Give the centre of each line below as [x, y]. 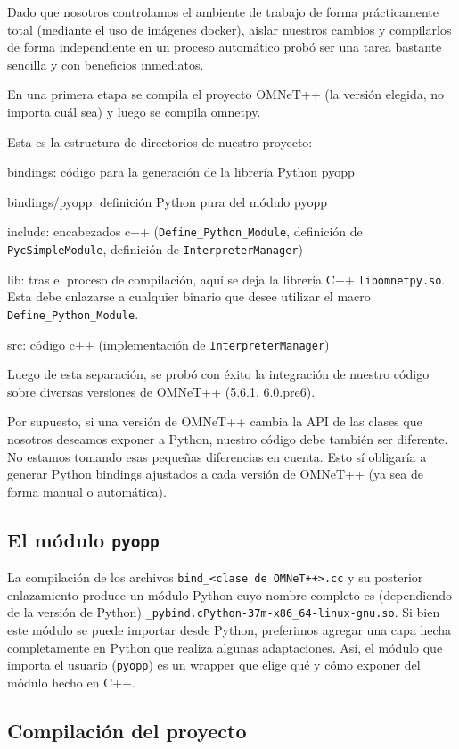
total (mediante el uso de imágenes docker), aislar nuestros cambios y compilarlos [229, 29]
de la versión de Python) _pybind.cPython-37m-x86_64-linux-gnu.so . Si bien [224, 612]
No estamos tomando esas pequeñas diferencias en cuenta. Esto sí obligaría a [217, 456]
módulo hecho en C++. [71, 682]
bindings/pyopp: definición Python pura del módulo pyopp [167, 201]
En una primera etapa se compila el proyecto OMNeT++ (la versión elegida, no [226, 94]
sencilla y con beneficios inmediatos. [106, 64]
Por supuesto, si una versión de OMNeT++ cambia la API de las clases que [215, 421]
